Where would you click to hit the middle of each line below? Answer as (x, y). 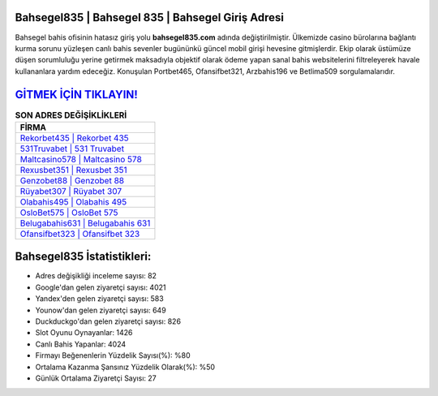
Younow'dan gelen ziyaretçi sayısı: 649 (101, 310)
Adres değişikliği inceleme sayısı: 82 (96, 276)
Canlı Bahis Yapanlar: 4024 (81, 344)
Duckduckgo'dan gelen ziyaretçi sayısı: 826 (108, 321)
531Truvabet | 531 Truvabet (72, 148)
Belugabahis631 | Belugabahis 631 (85, 223)
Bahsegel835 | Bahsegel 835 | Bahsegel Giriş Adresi (149, 17)
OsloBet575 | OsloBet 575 (69, 213)
